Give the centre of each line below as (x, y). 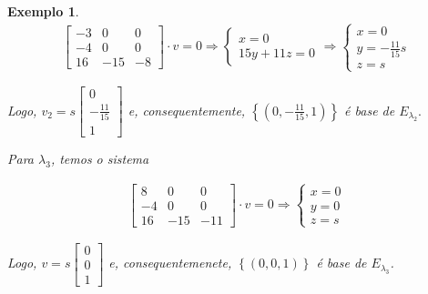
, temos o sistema (100, 158)
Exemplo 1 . (43, 11)
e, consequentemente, (187, 110)
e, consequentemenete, (170, 263)
